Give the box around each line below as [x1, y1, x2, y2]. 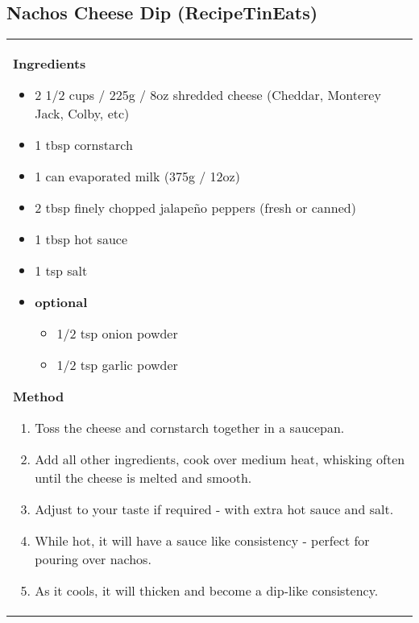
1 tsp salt [35, 261, 88, 280]
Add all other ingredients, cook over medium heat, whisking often [35, 450, 405, 469]
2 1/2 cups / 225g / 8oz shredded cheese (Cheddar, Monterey [35, 85, 381, 105]
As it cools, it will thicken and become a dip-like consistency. [35, 581, 379, 600]
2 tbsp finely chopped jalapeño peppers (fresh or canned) [35, 198, 356, 218]
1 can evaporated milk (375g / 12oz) [35, 167, 240, 186]
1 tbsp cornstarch [35, 135, 133, 155]
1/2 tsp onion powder [56, 324, 178, 343]
